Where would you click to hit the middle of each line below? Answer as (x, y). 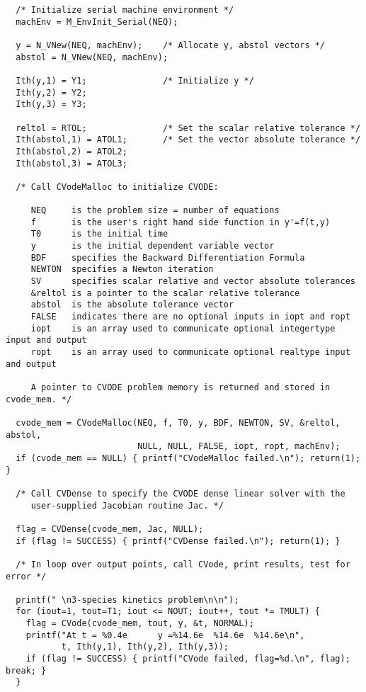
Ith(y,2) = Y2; (51, 92)
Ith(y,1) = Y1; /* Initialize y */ (135, 80)
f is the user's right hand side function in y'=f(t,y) (181, 222)
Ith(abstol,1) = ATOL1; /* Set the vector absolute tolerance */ (188, 140)
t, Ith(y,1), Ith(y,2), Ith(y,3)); (145, 647)
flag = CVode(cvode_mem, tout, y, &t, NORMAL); (140, 624)
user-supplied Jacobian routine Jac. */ (127, 505)
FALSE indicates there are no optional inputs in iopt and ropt (190, 317)
